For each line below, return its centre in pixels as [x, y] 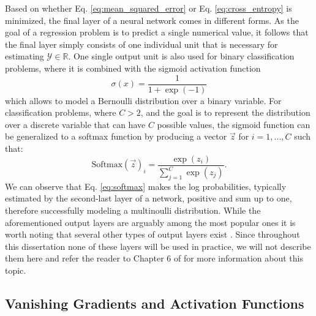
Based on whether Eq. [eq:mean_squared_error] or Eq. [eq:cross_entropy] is [149, 8]
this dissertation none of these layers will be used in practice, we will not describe [158, 246]
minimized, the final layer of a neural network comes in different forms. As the [152, 20]
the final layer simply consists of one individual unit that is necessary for [141, 44]
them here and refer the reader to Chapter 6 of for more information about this [154, 258]
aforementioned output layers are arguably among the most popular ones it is [150, 222]
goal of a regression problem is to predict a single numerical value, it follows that [157, 32]
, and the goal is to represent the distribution [225, 112]
